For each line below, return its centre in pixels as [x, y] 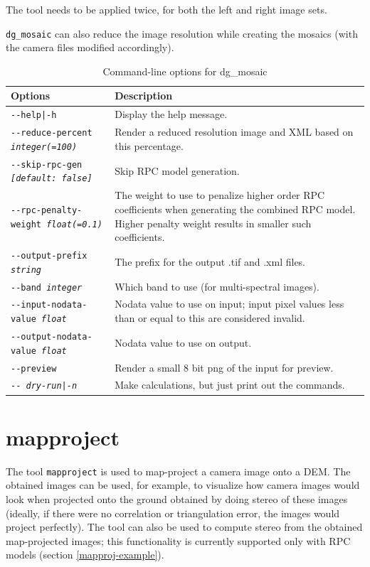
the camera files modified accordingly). [90, 47]
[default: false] [52, 179]
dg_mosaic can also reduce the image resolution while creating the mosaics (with [182, 33]
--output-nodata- [52, 336]
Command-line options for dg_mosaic [185, 71]
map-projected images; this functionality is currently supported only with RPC [178, 540]
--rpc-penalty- [47, 210]
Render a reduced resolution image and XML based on [234, 132]
